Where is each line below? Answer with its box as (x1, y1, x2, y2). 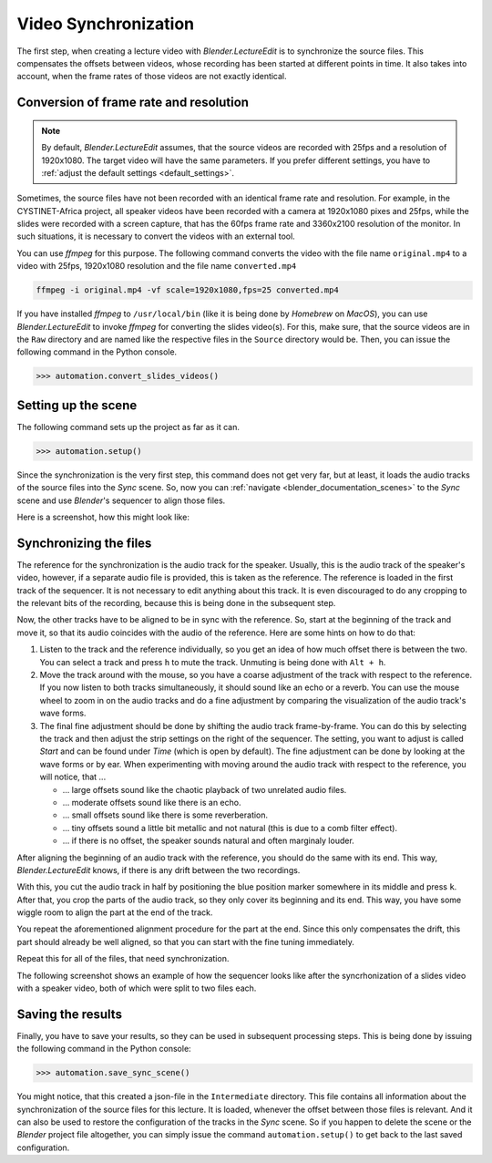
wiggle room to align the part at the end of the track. (16, 907, 213, 918)
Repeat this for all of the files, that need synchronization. (16, 953, 230, 964)
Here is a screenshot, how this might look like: (16, 511, 190, 523)
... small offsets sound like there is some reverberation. (62, 809, 269, 820)
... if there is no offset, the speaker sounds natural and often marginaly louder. (62, 835, 354, 847)
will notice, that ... (39, 771, 107, 783)
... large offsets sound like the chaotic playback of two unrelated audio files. (62, 784, 347, 795)
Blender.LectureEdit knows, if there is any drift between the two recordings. (16, 864, 301, 875)
